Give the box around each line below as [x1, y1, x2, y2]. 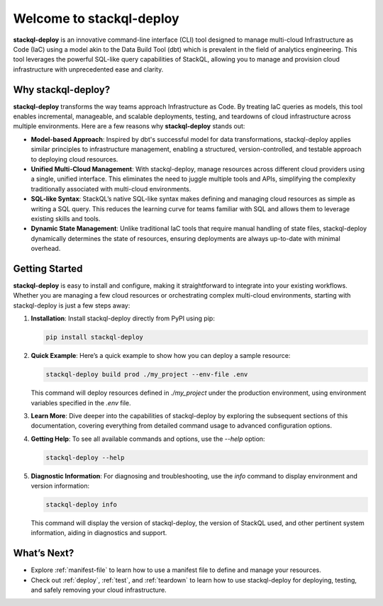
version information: [30, 482, 90, 490]
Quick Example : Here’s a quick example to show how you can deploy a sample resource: [30, 352, 291, 360]
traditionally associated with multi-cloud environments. [30, 184, 191, 193]
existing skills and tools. [30, 214, 101, 223]
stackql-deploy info [45, 500, 117, 509]
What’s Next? [13, 547, 74, 559]
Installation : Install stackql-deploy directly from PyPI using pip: [30, 314, 216, 322]
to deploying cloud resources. [30, 155, 118, 163]
